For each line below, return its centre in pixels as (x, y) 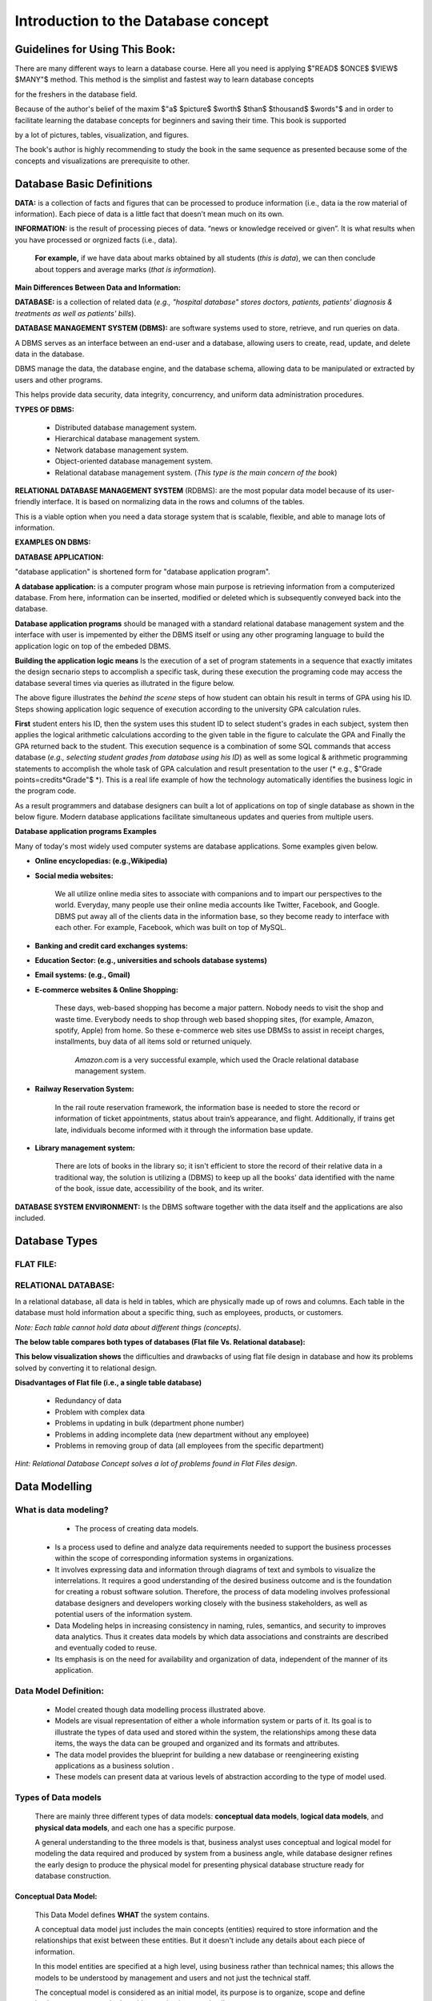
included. (30, 1218)
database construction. (73, 1876)
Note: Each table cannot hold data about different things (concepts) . (128, 1327)
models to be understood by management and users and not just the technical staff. (173, 1978)
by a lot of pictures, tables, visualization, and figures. (102, 135)
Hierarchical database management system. (127, 439)
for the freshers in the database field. (76, 94)
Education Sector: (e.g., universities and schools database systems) (151, 960)
